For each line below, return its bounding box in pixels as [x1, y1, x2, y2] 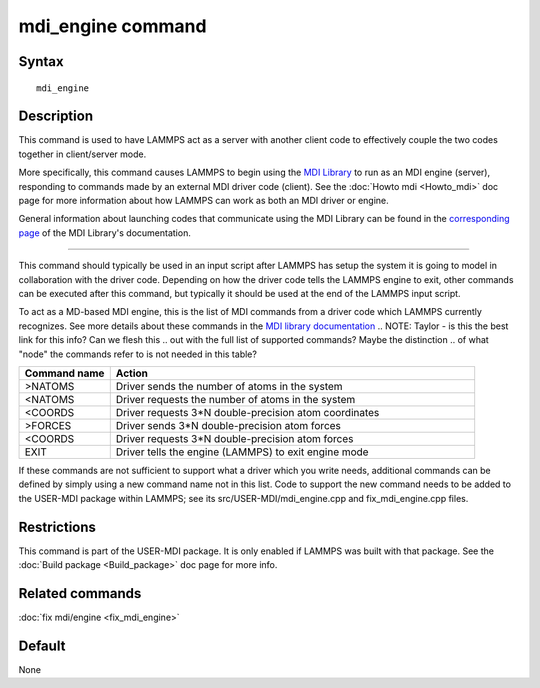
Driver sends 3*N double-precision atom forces [115, 418, 342, 432]
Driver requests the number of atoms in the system [115, 392, 356, 406]
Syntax [18, 53, 64, 70]
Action [115, 366, 149, 380]
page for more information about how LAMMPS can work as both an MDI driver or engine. [18, 195, 389, 207]
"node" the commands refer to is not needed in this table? [18, 348, 257, 360]
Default [18, 637, 66, 654]
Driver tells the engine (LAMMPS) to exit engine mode [115, 445, 369, 459]
